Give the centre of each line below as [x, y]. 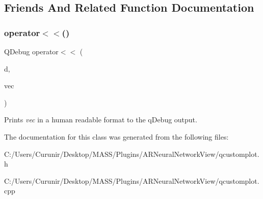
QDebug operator [31, 51]
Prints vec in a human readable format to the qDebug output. [101, 120]
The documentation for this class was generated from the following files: [116, 136]
